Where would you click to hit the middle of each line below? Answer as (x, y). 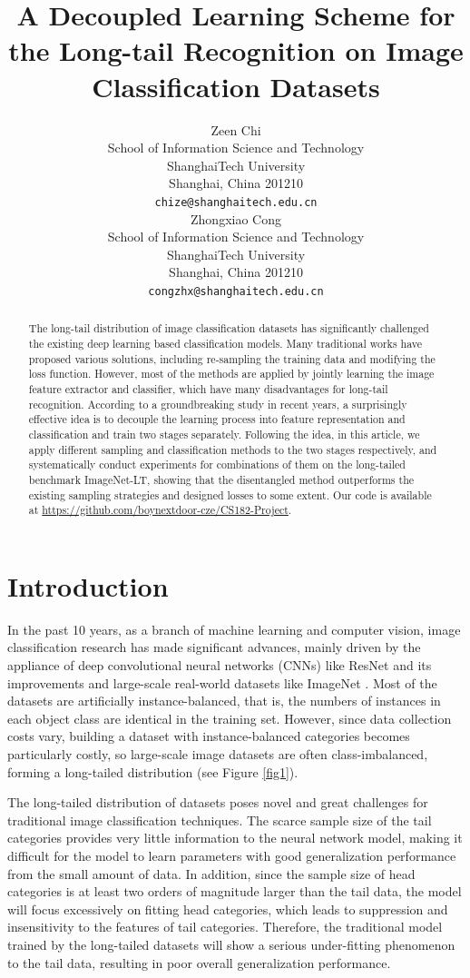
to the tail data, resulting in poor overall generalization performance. (199, 962)
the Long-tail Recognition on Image (236, 50)
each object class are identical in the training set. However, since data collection (230, 718)
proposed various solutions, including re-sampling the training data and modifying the (232, 358)
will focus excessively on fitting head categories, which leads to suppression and (228, 909)
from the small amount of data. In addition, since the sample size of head (211, 873)
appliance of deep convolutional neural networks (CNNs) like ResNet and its (220, 665)
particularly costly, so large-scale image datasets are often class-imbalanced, (218, 753)
